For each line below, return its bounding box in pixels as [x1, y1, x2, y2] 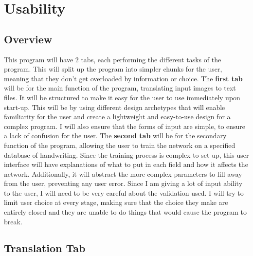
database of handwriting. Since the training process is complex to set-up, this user [4, 149, 249, 160]
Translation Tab [4, 240, 86, 255]
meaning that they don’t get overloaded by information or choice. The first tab [4, 73, 243, 83]
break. [4, 216, 22, 226]
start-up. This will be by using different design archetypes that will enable [4, 102, 225, 112]
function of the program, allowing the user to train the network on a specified [4, 140, 235, 150]
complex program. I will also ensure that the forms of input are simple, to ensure [4, 121, 246, 131]
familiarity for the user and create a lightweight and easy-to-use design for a [4, 111, 231, 122]
